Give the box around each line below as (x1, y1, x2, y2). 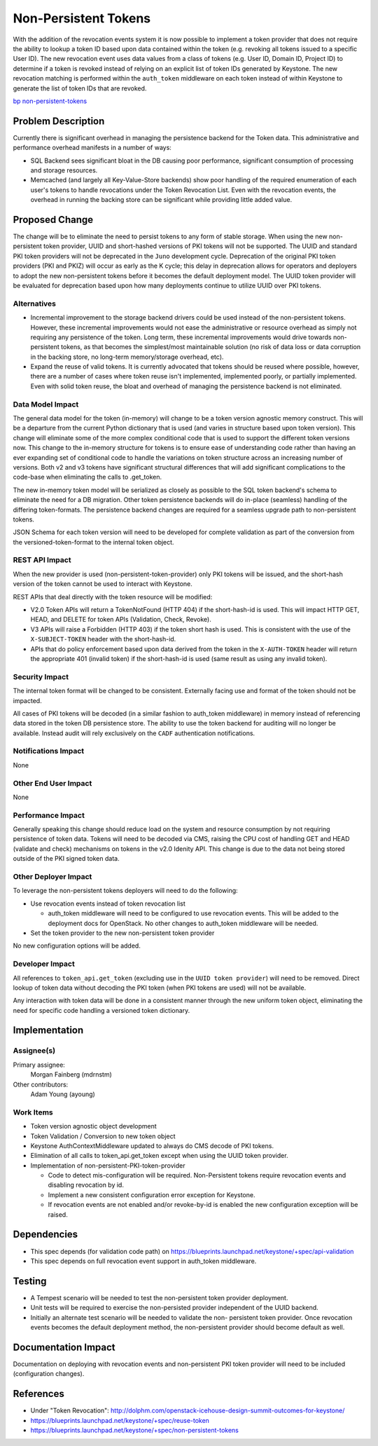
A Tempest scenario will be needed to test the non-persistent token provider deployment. (30, 1293, 288, 1302)
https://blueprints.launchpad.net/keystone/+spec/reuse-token (30, 1416, 210, 1424)
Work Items (13, 1107, 53, 1117)
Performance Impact (13, 810, 85, 820)
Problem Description (13, 115, 105, 127)
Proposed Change (13, 214, 94, 226)
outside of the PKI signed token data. (13, 854, 120, 863)
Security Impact (13, 671, 69, 681)
